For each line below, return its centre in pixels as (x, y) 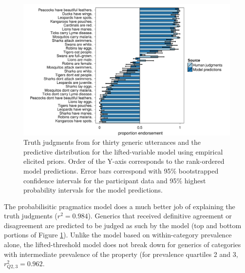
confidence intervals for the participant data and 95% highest (115, 180)
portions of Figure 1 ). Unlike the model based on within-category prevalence (118, 235)
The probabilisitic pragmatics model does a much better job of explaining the (120, 206)
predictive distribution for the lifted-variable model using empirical (123, 151)
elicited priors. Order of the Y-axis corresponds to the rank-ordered (124, 161)
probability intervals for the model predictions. (93, 190)
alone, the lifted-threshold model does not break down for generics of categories (122, 244)
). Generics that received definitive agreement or (160, 216)
